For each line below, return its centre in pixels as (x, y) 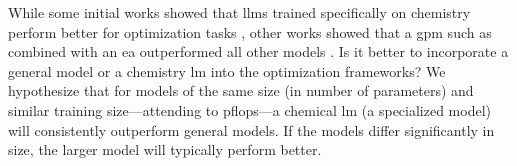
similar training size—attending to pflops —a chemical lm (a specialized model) (250, 109)
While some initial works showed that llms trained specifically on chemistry (239, 12)
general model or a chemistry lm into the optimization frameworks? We (227, 70)
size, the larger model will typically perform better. (165, 149)
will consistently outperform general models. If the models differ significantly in (251, 129)
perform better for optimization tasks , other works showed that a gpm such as (250, 31)
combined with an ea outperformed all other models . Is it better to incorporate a (258, 51)
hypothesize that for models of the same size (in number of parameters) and (241, 90)
